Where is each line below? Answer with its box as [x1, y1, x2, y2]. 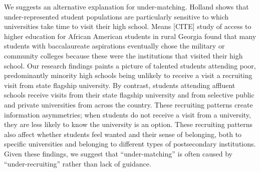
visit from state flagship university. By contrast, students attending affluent [4, 79, 235, 90]
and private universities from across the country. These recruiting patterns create [4, 99, 253, 109]
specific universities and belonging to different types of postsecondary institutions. [4, 138, 256, 149]
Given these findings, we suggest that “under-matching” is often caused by [4, 148, 232, 158]
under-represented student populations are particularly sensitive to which [4, 11, 229, 21]
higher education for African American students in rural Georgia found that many [4, 30, 256, 41]
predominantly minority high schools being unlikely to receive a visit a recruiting [4, 70, 252, 80]
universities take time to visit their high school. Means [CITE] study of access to [4, 21, 251, 31]
